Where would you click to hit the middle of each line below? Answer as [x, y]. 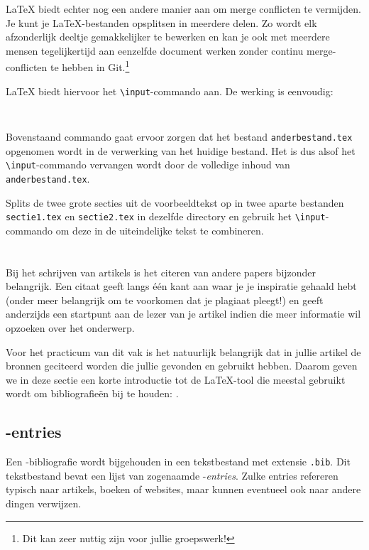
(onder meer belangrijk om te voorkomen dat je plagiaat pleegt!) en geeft [165, 300]
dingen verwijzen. [44, 503]
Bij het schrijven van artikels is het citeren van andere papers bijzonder [161, 272]
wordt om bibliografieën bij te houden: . [92, 393]
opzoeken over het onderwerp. [70, 327]
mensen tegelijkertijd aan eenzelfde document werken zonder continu [155, 50]
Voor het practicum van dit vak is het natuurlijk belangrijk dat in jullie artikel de [183, 351]
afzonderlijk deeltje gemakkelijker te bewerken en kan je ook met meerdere [168, 37]
